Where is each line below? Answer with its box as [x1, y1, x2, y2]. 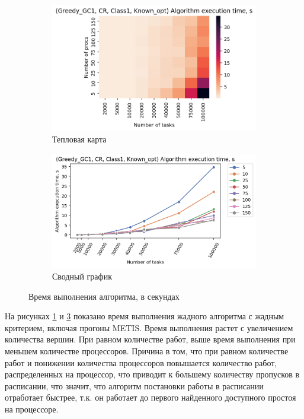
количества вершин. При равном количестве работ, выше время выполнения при [5, 333, 296, 345]
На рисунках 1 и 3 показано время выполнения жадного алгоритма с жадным [5, 310, 284, 322]
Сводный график [52, 270, 112, 282]
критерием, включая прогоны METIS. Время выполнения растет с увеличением [5, 321, 293, 334]
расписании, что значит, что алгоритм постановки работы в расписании [5, 379, 264, 392]
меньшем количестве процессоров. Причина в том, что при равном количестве [5, 345, 289, 357]
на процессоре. [5, 402, 59, 415]
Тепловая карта [52, 133, 107, 145]
